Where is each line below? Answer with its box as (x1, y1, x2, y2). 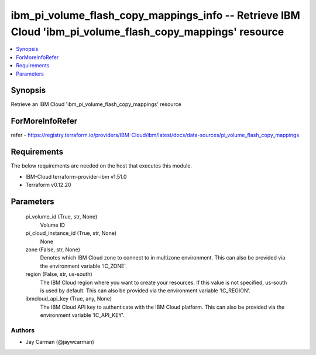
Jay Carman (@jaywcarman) (25, 339, 95, 346)
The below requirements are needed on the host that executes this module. (11, 162, 193, 169)
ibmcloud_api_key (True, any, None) (25, 295, 112, 302)
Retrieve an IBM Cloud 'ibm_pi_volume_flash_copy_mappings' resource (11, 101, 181, 108)
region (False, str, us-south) (25, 271, 93, 278)
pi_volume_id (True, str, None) (25, 213, 98, 220)
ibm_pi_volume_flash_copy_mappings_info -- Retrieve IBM (11, 9, 301, 22)
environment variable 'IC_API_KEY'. (40, 312, 125, 319)
